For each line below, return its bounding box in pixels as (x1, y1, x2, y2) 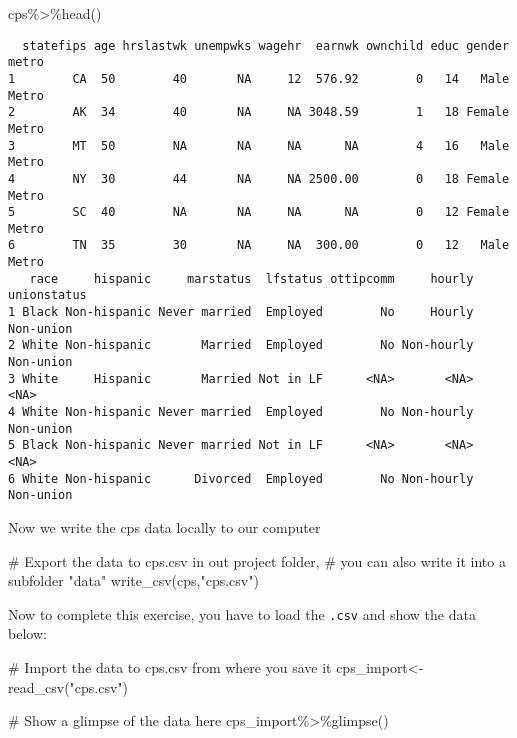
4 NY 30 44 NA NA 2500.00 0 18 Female (8, 171, 510, 186)
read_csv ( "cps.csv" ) (8, 676, 129, 697)
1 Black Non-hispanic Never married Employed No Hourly (8, 305, 474, 320)
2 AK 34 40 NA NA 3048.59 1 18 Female (8, 105, 510, 120)
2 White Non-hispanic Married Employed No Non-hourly (8, 338, 474, 353)
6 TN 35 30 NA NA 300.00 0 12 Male (8, 238, 510, 253)
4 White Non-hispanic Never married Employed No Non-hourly (8, 405, 474, 420)
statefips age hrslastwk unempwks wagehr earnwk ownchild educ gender (22, 38, 510, 53)
